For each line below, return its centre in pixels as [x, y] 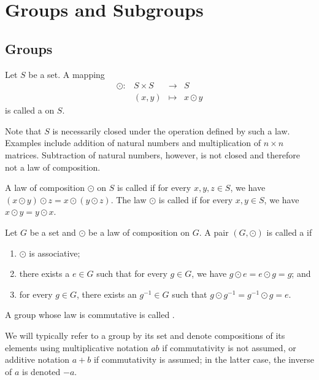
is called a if [289, 232]
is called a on [30, 110]
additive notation [37, 359]
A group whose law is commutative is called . [90, 315]
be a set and [53, 232]
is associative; [55, 253]
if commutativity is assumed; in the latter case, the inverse [204, 359]
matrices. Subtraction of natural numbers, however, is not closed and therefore [152, 155]
